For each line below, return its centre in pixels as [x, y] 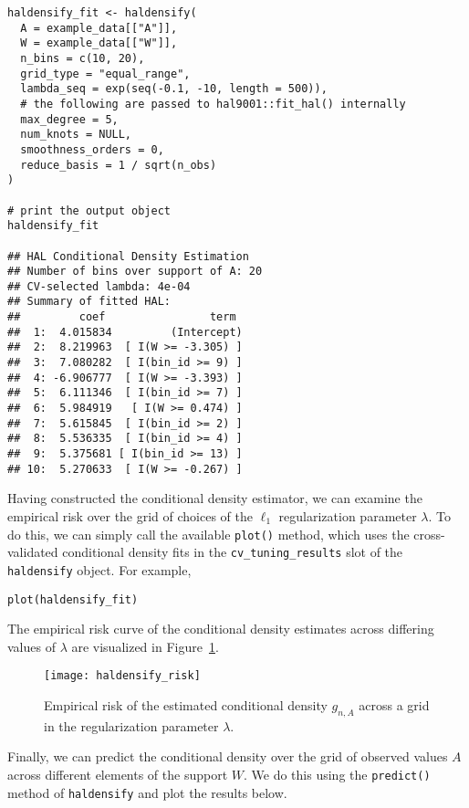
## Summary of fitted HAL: [89, 302]
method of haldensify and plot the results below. [147, 792]
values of [31, 646]
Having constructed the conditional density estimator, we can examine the [215, 498]
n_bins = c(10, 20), [83, 58]
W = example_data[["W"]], [99, 43]
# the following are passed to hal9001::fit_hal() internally [213, 104]
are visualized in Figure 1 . [145, 646]
